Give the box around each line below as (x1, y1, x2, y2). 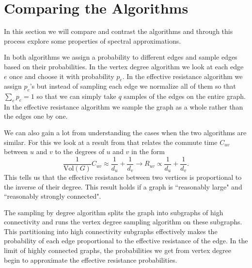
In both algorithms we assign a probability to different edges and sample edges (4, 52, 237, 62)
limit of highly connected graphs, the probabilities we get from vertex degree (4, 245, 231, 255)
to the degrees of (55, 146, 105, 157)
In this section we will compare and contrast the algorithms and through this (4, 26, 233, 36)
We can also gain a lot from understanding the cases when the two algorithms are (4, 127, 247, 138)
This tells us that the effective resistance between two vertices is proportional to (4, 172, 242, 182)
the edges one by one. (4, 111, 68, 121)
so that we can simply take (36, 91, 116, 101)
